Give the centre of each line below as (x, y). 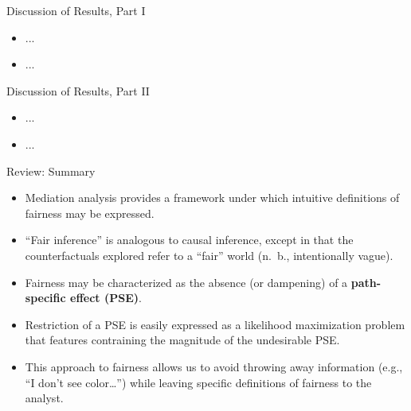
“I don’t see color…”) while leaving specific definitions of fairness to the (198, 382)
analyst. (44, 398)
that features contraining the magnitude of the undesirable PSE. (182, 340)
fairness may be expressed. (90, 213)
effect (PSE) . (106, 298)
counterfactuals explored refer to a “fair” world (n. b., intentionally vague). (209, 255)
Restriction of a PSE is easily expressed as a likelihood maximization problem (215, 324)
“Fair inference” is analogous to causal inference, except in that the (189, 240)
